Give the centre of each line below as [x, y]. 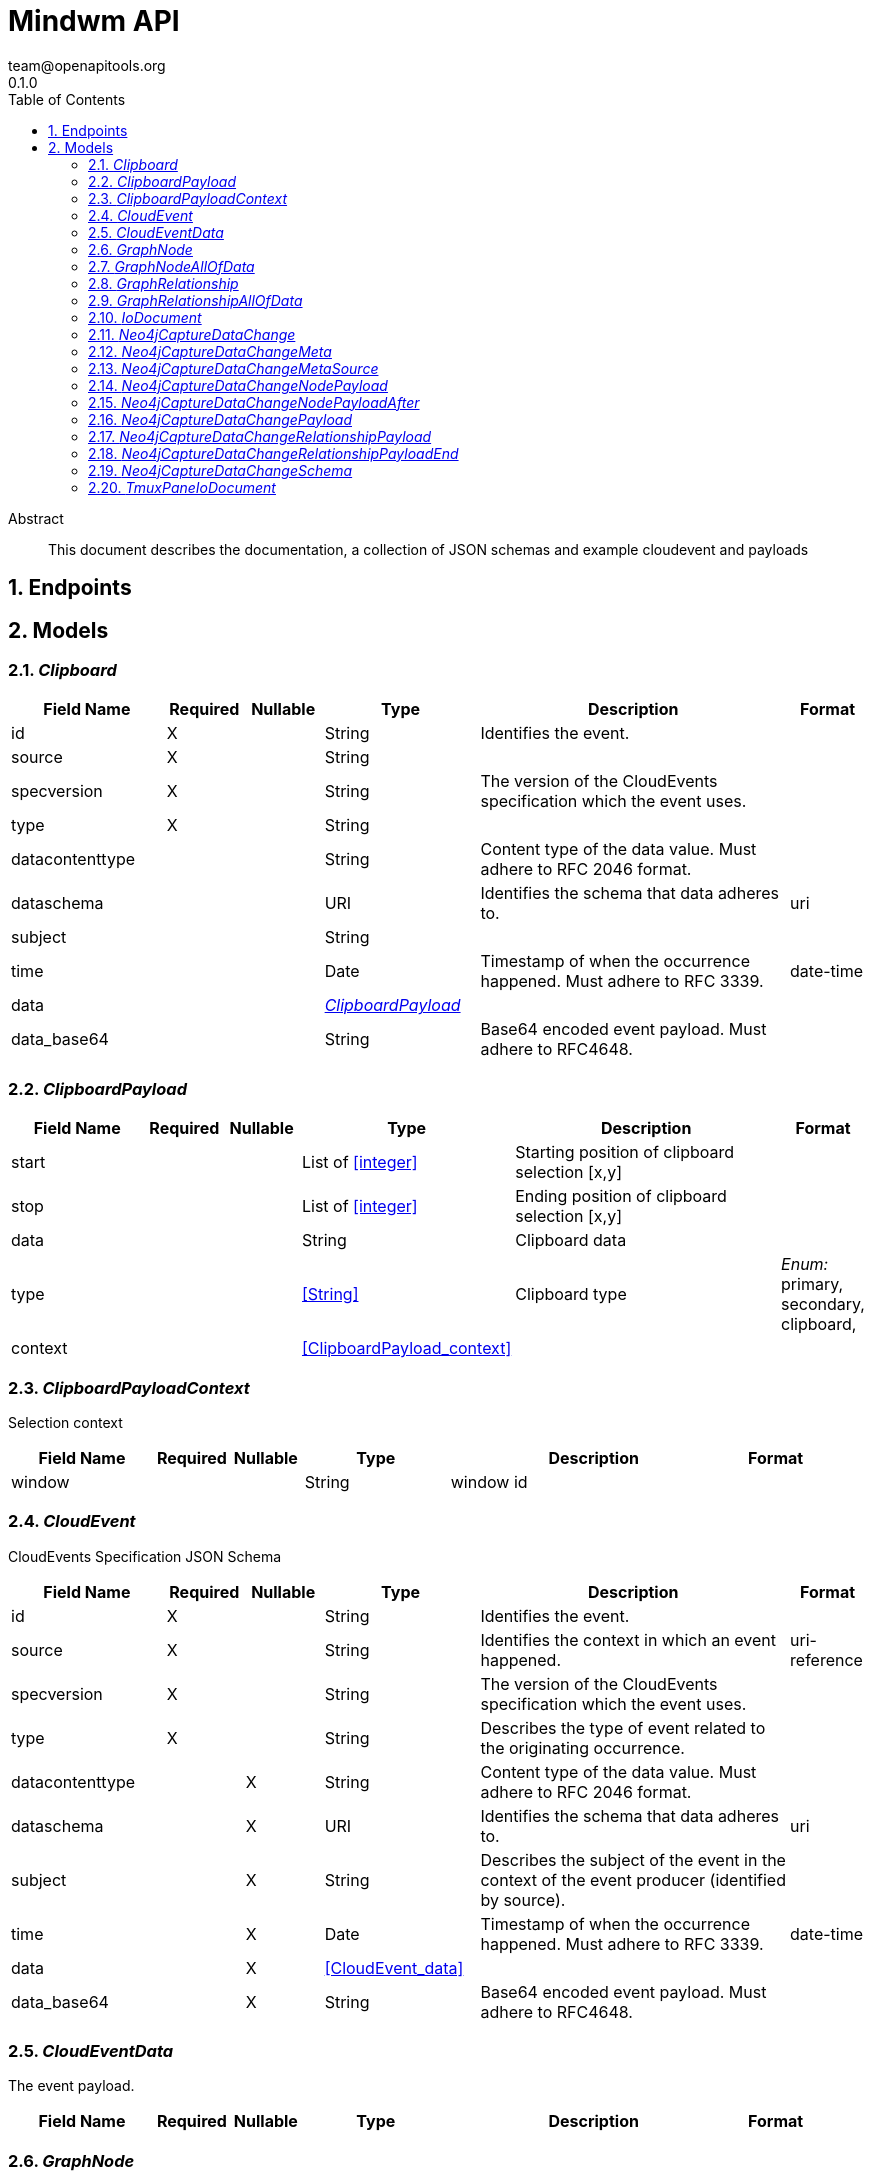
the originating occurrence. [582, 1747]
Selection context [65, 1422]
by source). [523, 1899]
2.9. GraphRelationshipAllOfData [195, 300]
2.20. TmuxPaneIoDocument [182, 487]
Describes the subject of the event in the [633, 1859]
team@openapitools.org [87, 65]
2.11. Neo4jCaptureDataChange [192, 334]
